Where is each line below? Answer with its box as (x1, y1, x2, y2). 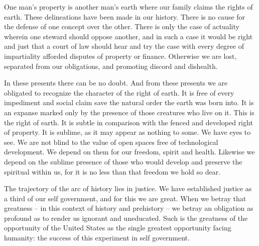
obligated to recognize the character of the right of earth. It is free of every (4, 87, 234, 98)
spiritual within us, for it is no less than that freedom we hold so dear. (4, 166, 221, 177)
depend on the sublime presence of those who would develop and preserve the (4, 156, 242, 167)
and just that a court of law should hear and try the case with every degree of (4, 41, 244, 51)
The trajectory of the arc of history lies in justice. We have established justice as (4, 183, 252, 194)
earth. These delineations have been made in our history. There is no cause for (4, 11, 245, 22)
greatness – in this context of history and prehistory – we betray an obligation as (4, 203, 253, 213)
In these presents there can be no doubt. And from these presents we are (4, 77, 228, 88)
